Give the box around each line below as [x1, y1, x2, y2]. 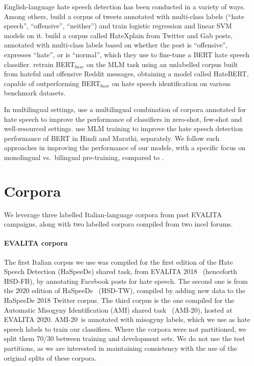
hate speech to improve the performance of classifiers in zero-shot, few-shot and [4, 114, 242, 124]
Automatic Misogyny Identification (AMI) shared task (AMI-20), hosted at [4, 304, 232, 315]
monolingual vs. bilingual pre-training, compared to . [4, 152, 164, 162]
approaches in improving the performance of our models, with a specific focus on [4, 142, 246, 153]
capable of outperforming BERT [4, 78, 101, 88]
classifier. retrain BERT [4, 59, 75, 69]
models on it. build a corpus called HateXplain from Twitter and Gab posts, [4, 30, 233, 40]
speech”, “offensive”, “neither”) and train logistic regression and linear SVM [4, 21, 232, 31]
